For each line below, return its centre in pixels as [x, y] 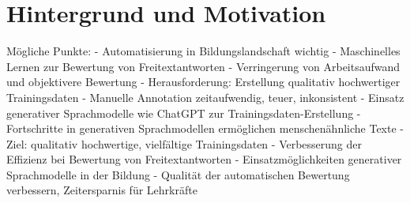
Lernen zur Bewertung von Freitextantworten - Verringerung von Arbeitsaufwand [203, 66]
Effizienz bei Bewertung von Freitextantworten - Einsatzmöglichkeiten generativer [204, 159]
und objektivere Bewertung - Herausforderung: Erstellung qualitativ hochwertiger [203, 82]
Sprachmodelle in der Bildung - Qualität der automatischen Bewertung [178, 174]
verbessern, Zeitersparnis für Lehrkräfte [102, 190]
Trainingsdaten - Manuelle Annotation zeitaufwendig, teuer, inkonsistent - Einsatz [205, 97]
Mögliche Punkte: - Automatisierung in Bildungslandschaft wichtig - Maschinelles [203, 51]
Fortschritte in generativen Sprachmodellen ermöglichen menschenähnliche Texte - [205, 128]
